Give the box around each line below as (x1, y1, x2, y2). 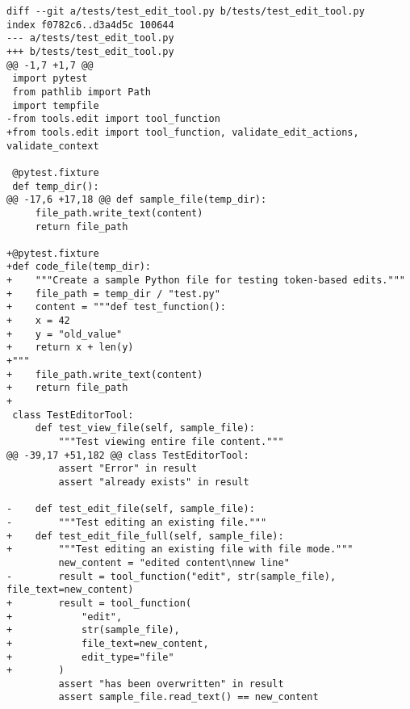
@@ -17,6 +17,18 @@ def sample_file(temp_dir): (6, 194, 267, 206)
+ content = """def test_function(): (6, 301, 227, 313)
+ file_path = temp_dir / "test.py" (6, 287, 220, 300)
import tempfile (12, 99, 99, 111)
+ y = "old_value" (6, 328, 123, 340)
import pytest (12, 73, 88, 85)
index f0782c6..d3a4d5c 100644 (6, 19, 174, 31)
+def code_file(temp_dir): (6, 261, 151, 273)
